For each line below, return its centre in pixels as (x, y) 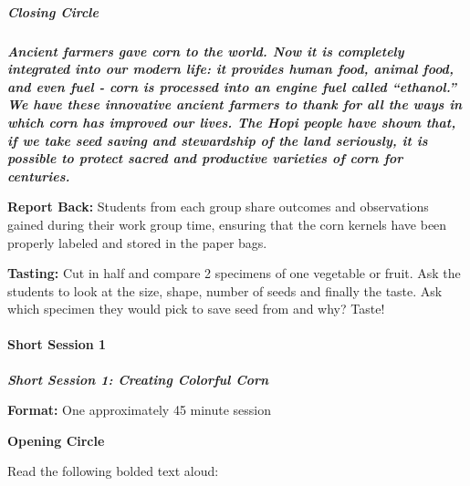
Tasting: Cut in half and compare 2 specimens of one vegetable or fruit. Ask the (234, 273)
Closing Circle (53, 11)
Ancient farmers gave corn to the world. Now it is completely (206, 51)
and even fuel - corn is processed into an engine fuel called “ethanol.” (232, 86)
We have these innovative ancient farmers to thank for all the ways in (235, 104)
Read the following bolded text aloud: (113, 471)
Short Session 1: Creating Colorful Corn (138, 379)
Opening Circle (56, 440)
